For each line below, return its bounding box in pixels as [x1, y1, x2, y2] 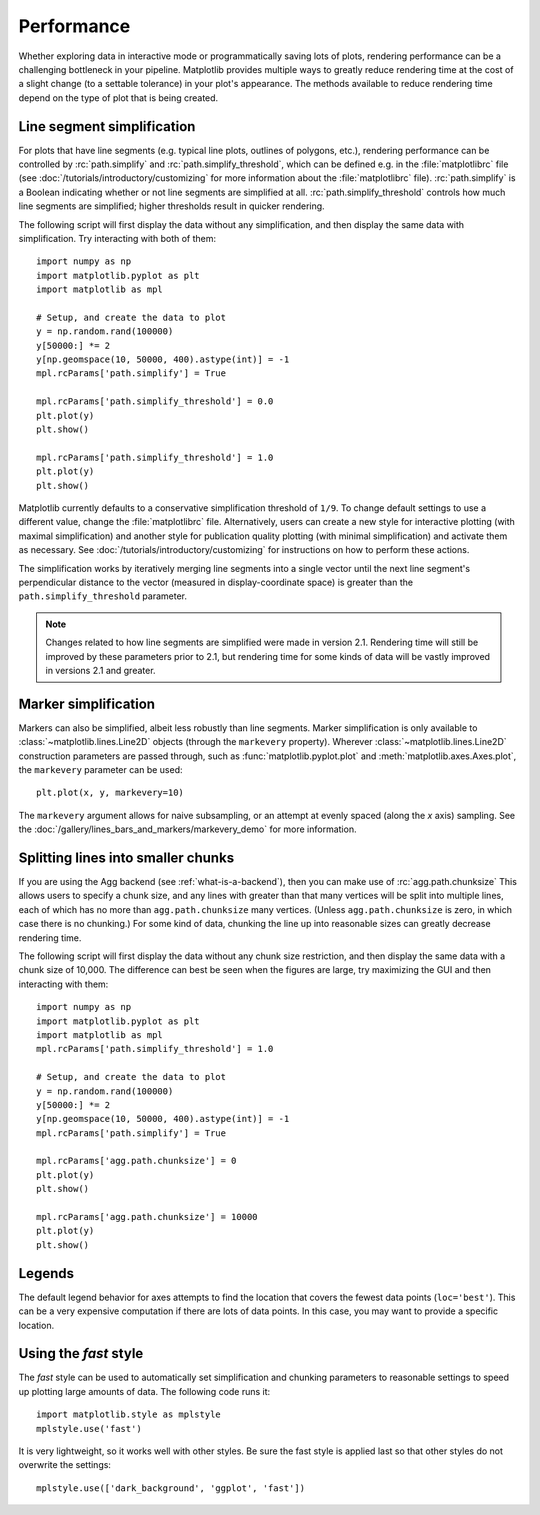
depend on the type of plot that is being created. [18, 91, 219, 104]
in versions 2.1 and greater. [45, 664, 156, 676]
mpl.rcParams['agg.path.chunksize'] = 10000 [36, 1211, 259, 1223]
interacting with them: [18, 978, 109, 990]
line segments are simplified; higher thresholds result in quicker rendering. [18, 200, 325, 212]
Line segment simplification [18, 118, 196, 135]
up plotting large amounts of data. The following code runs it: [18, 1385, 271, 1397]
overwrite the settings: [18, 1459, 112, 1471]
